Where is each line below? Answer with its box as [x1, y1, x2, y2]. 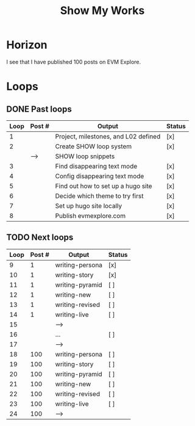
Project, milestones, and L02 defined [55, 132, 161, 140]
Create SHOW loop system [55, 142, 132, 150]
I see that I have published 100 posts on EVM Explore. [6, 58, 141, 65]
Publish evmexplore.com [55, 211, 126, 220]
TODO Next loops [6, 233, 74, 243]
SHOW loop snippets [55, 152, 115, 161]
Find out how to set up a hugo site [55, 181, 152, 190]
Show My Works [60, 4, 145, 18]
